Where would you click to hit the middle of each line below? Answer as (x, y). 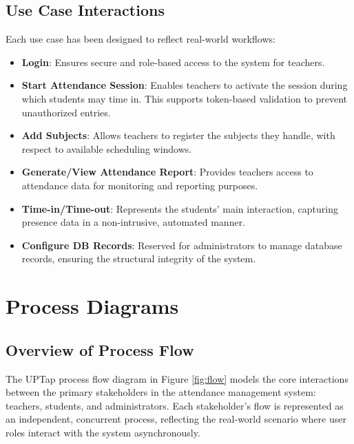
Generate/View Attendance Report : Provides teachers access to (167, 172)
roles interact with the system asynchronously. (103, 432)
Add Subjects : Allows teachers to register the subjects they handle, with (178, 135)
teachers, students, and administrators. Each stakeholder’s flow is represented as (175, 405)
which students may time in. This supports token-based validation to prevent (185, 98)
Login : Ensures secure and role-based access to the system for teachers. (173, 62)
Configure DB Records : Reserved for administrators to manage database (182, 245)
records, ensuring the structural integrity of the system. (139, 258)
